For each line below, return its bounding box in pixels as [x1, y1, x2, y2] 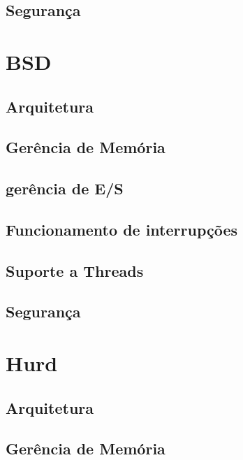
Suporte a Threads [6, 259, 144, 281]
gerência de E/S [6, 178, 124, 199]
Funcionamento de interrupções [6, 218, 238, 240]
